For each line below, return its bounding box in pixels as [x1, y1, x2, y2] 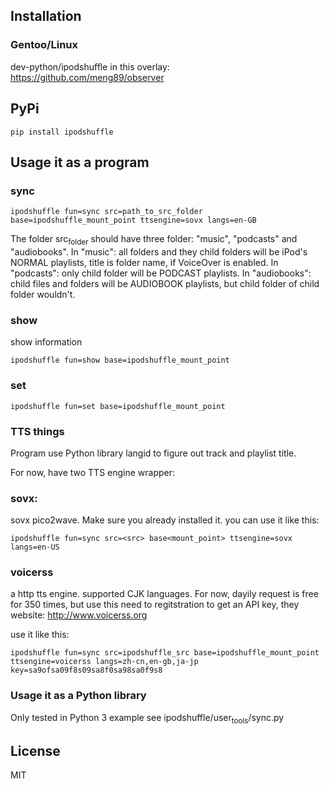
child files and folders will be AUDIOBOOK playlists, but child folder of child [10, 277, 320, 289]
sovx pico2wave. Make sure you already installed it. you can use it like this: [10, 514, 320, 526]
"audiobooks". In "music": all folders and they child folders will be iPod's [10, 245, 308, 258]
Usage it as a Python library [10, 689, 147, 703]
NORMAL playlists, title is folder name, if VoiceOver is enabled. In [10, 256, 279, 268]
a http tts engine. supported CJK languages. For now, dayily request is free [10, 588, 319, 600]
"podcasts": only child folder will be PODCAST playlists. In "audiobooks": [10, 267, 312, 279]
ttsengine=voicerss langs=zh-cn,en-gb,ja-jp [10, 657, 199, 667]
